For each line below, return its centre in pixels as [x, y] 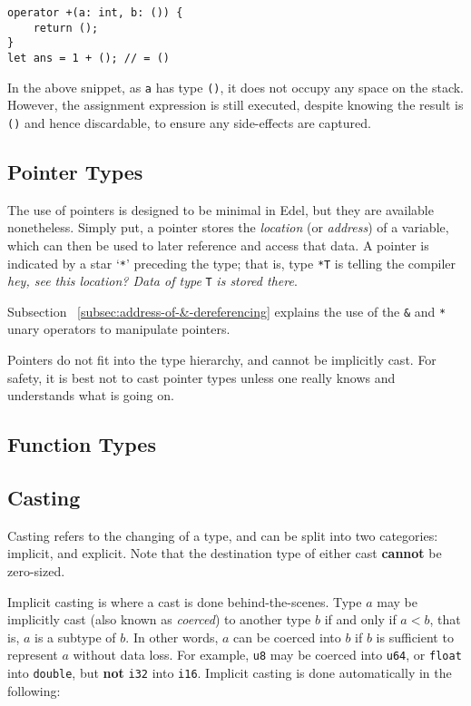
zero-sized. [36, 571]
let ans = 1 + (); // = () [88, 58]
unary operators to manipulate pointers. [119, 329]
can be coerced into [287, 637]
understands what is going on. [91, 395]
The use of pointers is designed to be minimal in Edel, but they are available [221, 209]
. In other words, [172, 637]
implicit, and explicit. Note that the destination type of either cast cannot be [225, 553]
